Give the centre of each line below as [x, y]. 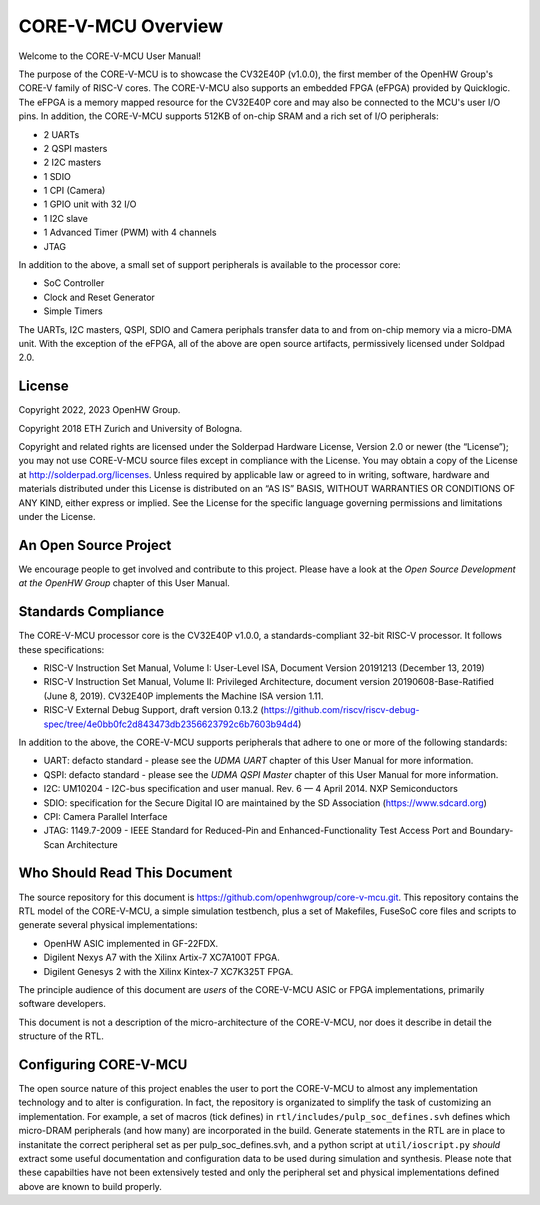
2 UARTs [61, 134]
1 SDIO [57, 176]
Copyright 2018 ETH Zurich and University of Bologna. [130, 428]
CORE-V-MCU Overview [121, 26]
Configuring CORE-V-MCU [103, 1064]
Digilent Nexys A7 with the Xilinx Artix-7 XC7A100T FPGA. [161, 957]
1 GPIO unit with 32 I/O [90, 204]
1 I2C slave [66, 218]
